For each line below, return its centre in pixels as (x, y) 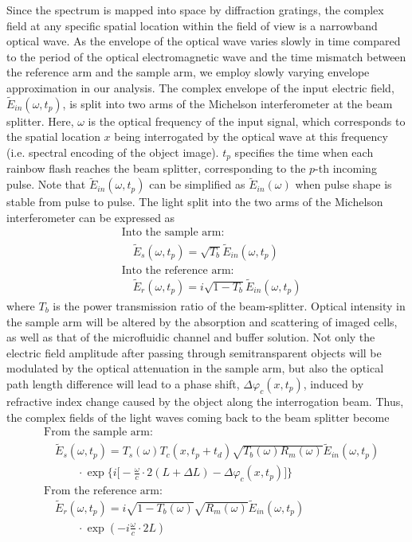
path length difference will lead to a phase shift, (123, 383)
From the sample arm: (98, 433)
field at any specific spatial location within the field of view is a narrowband (192, 25)
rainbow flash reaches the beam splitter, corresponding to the (156, 168)
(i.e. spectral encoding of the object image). (113, 152)
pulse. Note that (46, 184)
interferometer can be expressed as (91, 217)
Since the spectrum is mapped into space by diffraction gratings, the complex (195, 10)
